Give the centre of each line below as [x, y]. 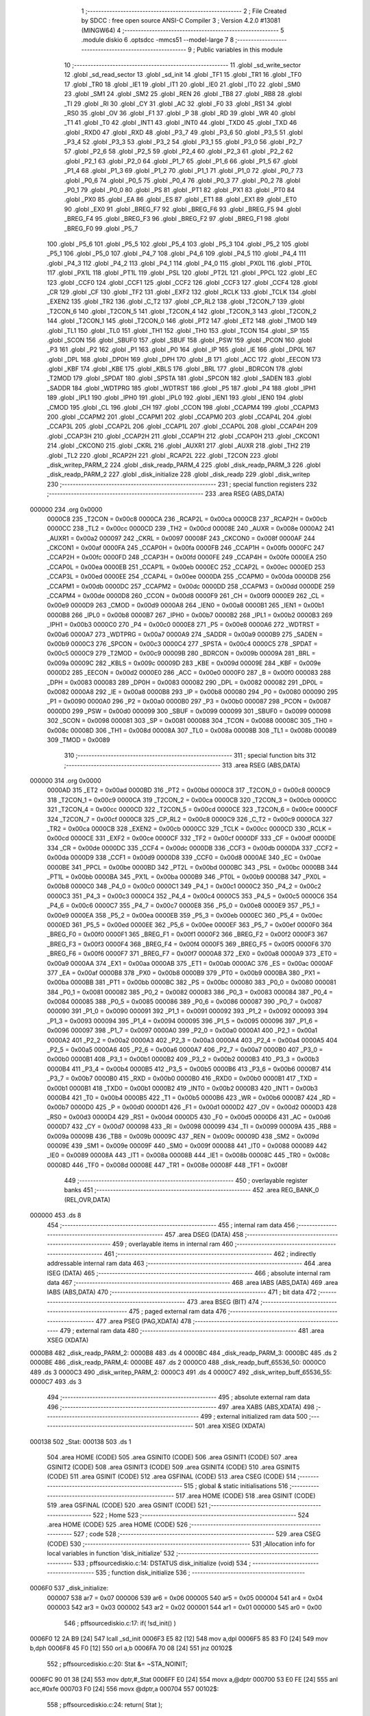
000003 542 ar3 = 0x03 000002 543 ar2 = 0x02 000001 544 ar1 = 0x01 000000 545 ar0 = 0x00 [184, 1608]
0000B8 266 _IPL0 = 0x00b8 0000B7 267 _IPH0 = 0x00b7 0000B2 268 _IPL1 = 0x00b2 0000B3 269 [190, 615]
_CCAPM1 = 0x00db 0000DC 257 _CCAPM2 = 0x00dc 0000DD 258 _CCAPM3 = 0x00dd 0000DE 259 [191, 586]
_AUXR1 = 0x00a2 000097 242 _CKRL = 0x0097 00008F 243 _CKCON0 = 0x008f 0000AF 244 [181, 538]
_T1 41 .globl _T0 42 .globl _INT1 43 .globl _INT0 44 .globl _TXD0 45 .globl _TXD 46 [181, 123]
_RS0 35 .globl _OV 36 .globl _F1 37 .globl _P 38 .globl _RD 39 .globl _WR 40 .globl [180, 113]
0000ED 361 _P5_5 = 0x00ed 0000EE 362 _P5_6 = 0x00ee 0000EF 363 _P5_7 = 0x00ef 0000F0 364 [190, 925]
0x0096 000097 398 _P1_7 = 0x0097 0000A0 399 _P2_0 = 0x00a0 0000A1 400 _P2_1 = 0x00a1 [182, 1030]
